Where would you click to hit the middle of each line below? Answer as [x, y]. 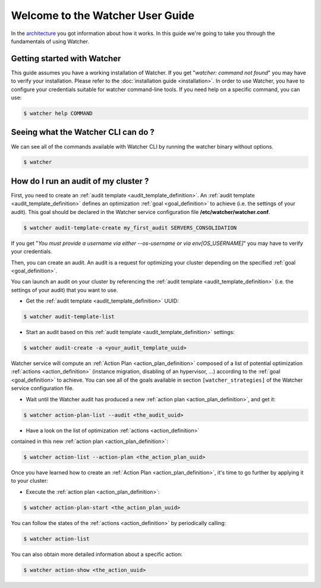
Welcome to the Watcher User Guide [103, 15]
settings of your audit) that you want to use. [64, 290]
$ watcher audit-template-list [69, 317]
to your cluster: [30, 481]
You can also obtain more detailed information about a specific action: [97, 554]
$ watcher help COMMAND [58, 113]
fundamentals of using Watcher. [50, 41]
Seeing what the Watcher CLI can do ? [83, 132]
